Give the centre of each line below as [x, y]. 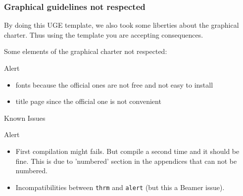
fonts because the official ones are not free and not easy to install [114, 84]
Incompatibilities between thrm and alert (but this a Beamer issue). [120, 187]
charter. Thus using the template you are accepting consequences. [104, 34]
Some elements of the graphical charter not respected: [86, 51]
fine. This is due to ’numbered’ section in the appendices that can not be [126, 161]
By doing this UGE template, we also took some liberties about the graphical [121, 25]
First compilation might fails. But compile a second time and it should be [127, 151]
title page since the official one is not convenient [88, 101]
